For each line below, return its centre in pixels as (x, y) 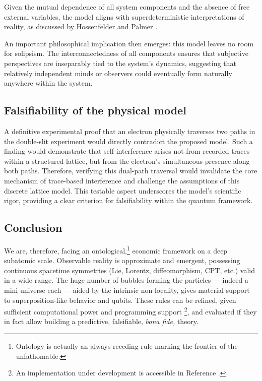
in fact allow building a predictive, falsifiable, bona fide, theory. (101, 321)
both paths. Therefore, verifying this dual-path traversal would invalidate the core (131, 171)
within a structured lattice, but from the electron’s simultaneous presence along (127, 161)
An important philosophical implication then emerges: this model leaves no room (129, 43)
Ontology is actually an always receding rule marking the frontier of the (127, 345)
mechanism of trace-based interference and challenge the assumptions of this (122, 180)
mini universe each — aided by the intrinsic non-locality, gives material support (127, 290)
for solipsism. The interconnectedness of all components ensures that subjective (126, 53)
